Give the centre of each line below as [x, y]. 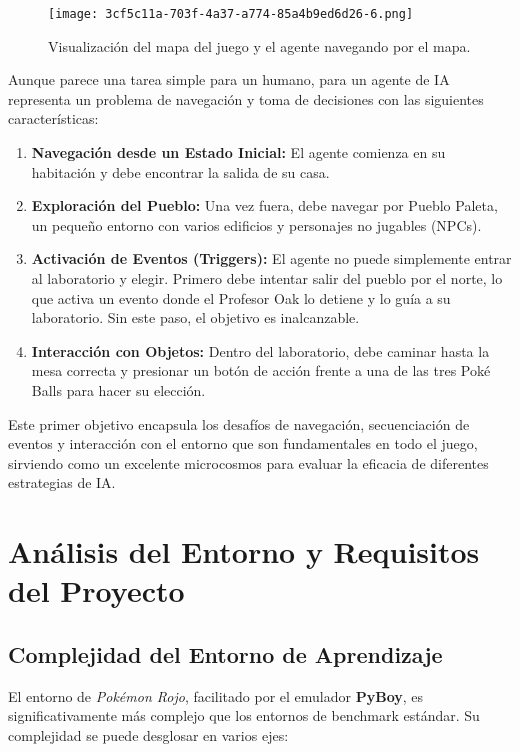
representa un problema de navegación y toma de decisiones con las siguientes [246, 98]
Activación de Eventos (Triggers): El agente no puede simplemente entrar [271, 258]
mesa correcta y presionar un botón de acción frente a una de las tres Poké [261, 370]
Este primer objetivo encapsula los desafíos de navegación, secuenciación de [239, 423]
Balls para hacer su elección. [118, 389]
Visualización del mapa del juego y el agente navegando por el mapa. [259, 45]
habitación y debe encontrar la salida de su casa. [180, 171]
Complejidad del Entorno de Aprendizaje [225, 653]
